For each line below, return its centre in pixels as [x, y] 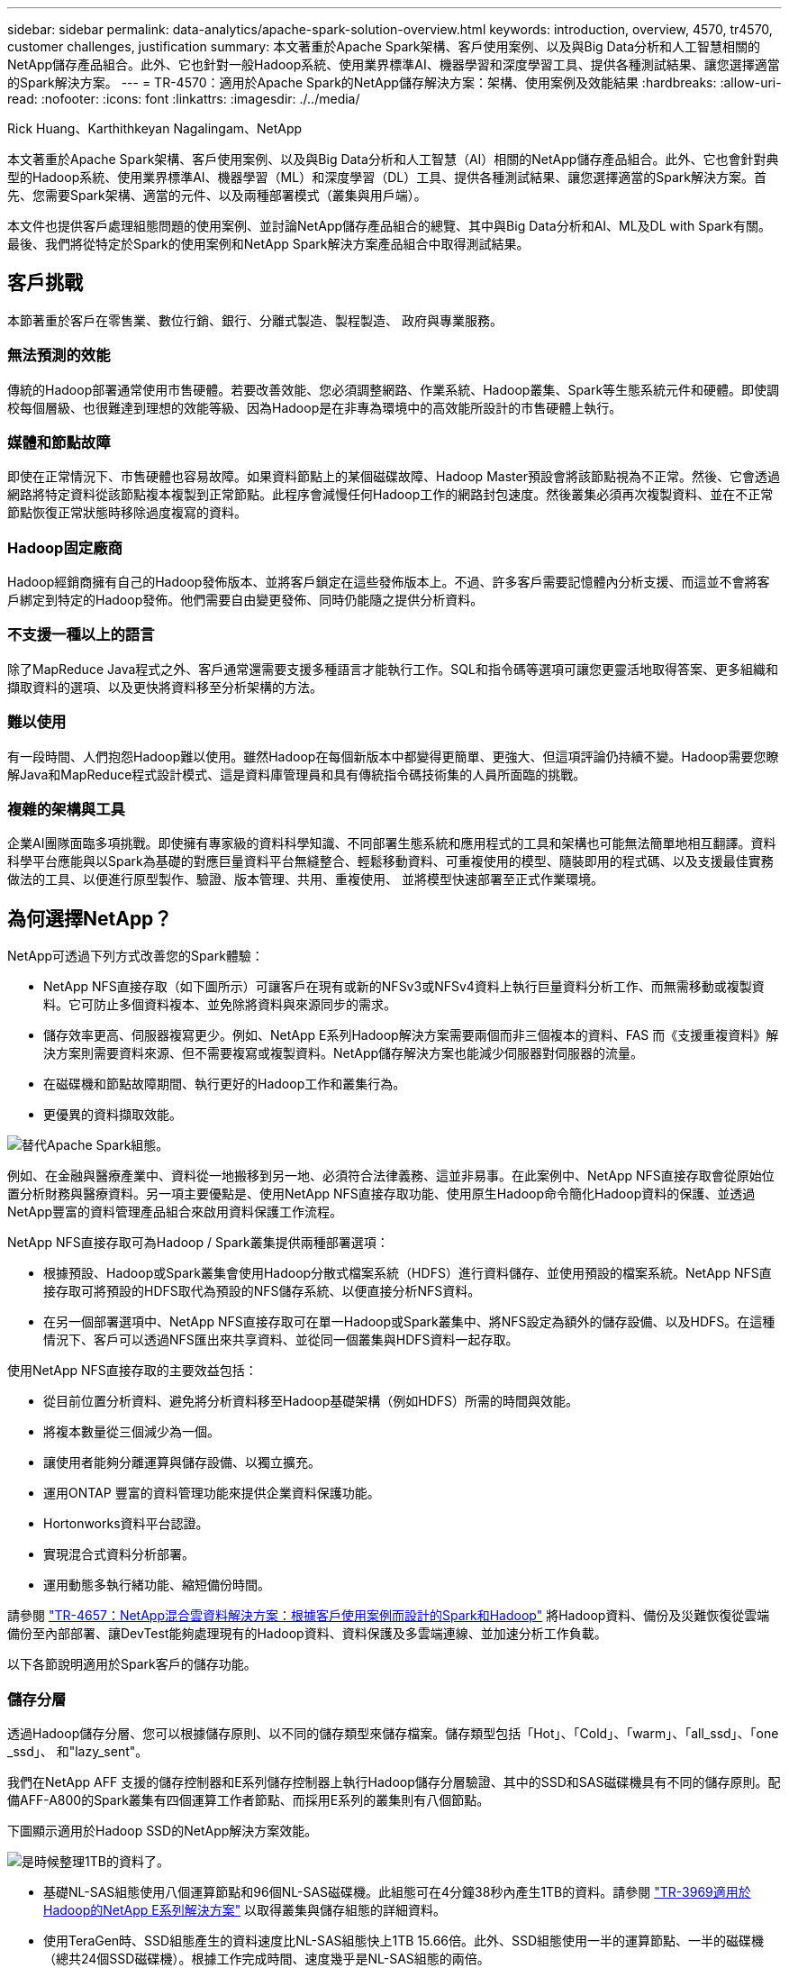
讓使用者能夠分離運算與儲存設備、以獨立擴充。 [182, 1462]
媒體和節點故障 [59, 442]
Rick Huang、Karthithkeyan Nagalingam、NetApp [155, 128]
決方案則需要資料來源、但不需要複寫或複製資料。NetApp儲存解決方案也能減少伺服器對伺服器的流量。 [344, 1053]
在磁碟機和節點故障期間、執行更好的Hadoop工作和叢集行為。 [225, 1084]
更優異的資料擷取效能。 [113, 1115]
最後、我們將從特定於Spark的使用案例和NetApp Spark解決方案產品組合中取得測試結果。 [268, 244]
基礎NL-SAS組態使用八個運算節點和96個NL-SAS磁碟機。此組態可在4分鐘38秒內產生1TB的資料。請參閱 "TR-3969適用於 [397, 1891]
